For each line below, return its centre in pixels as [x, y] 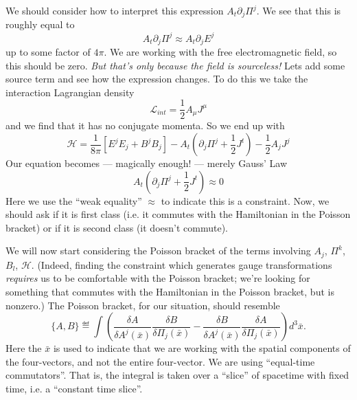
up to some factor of [48, 52]
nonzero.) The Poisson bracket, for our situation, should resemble [143, 305]
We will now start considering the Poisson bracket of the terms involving [158, 251]
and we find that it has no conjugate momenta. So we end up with [145, 125]
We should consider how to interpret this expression [115, 10]
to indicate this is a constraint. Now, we [245, 200]
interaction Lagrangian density [70, 92]
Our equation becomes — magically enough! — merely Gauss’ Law [147, 163]
